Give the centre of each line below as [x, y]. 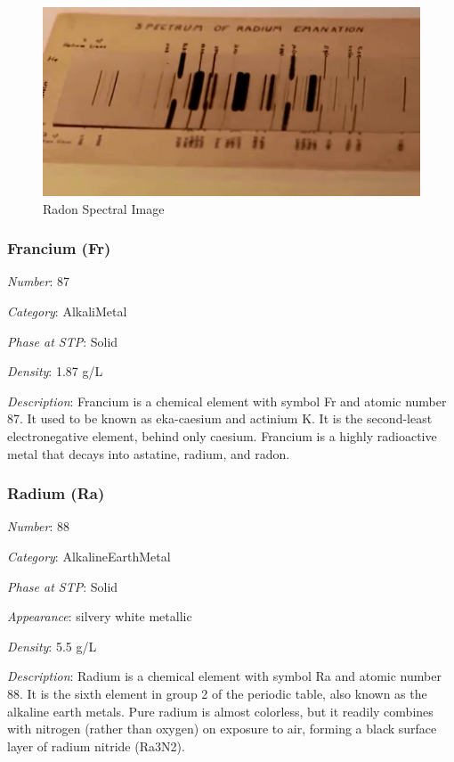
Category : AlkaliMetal [67, 311]
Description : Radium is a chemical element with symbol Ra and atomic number [224, 676]
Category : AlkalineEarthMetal [89, 556]
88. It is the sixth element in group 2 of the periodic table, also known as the [217, 693]
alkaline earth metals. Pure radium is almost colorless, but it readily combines [220, 711]
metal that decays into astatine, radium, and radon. [149, 453]
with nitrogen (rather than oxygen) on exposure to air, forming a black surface [222, 729]
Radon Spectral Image [104, 208]
